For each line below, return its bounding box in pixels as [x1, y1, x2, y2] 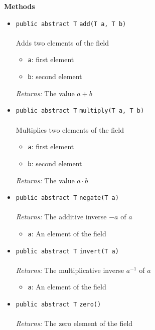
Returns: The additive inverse [16, 211, 107, 222]
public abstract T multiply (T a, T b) [16, 107, 144, 115]
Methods [4, 1, 35, 11]
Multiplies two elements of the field [16, 124, 124, 135]
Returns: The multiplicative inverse [16, 264, 124, 275]
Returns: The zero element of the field [16, 318, 133, 328]
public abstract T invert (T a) [16, 247, 119, 255]
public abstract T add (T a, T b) [16, 20, 126, 28]
